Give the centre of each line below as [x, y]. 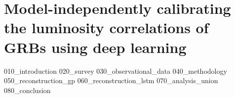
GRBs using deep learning [95, 47]
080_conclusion [27, 90]
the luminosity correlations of [106, 27]
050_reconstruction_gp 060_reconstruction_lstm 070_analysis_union [111, 80]
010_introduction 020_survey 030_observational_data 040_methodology [116, 71]
